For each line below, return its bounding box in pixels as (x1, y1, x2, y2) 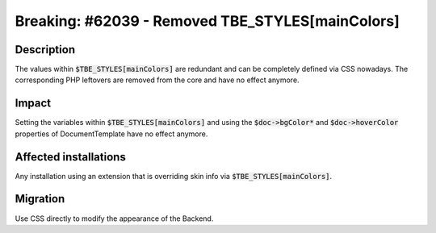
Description (15, 43, 76, 56)
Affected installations (15, 150, 127, 164)
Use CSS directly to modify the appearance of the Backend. (15, 214, 214, 223)
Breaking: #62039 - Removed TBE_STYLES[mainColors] (15, 12, 400, 30)
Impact (15, 97, 52, 110)
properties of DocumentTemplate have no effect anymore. (15, 129, 208, 139)
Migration (15, 192, 65, 206)
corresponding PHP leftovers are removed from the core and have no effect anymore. (15, 75, 300, 85)
